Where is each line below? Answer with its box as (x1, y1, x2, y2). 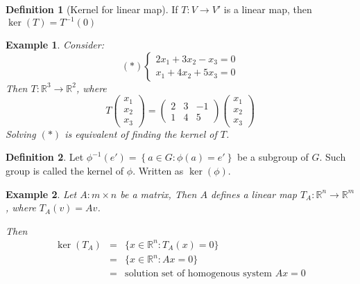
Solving (6, 126, 36, 141)
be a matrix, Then (120, 186, 197, 201)
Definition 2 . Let (6, 150, 84, 164)
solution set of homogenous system (125, 269, 272, 279)
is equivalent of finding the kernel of (65, 126, 217, 141)
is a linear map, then (223, 2, 312, 16)
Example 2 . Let (6, 186, 77, 201)
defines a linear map (210, 186, 297, 201)
